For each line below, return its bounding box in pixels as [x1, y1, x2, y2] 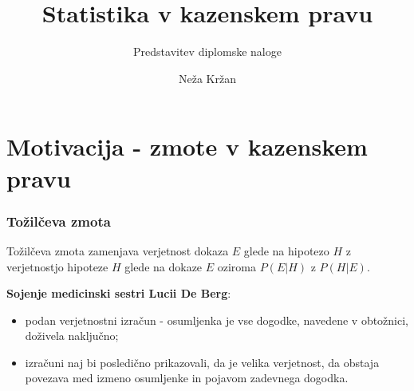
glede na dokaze [124, 258, 203, 274]
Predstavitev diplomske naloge [133, 43, 282, 60]
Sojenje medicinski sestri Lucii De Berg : [6, 285, 231, 302]
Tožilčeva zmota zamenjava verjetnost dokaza [6, 242, 229, 259]
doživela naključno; [25, 327, 119, 344]
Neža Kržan [179, 69, 236, 86]
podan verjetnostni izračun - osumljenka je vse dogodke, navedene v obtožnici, [25, 311, 409, 328]
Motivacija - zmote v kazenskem [6, 130, 368, 163]
